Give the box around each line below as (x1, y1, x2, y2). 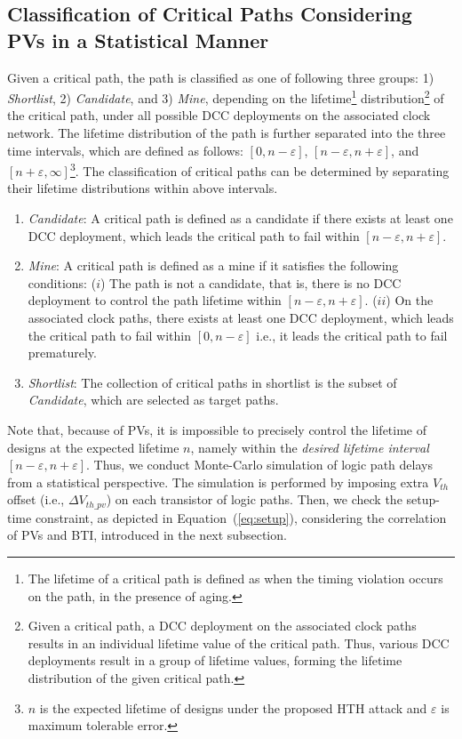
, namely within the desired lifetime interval (190, 438, 429, 456)
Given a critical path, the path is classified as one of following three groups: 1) (7, 68, 434, 86)
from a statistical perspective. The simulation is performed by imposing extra (7, 472, 429, 491)
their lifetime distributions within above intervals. (7, 179, 278, 197)
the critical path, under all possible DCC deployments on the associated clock (7, 106, 431, 125)
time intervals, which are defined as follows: (7, 141, 243, 159)
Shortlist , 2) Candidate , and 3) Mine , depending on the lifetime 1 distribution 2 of (7, 86, 444, 107)
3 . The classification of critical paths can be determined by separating (69, 159, 450, 180)
